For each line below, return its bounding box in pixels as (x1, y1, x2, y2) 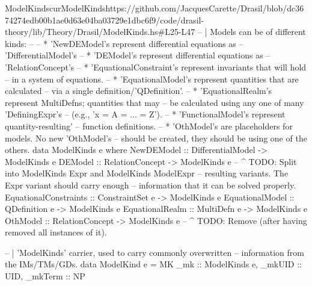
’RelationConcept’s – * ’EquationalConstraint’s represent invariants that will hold (5, 60, 307, 73)
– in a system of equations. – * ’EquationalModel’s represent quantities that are (5, 72, 299, 85)
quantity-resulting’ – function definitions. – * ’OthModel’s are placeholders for (5, 119, 293, 132)
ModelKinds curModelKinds (5, 2, 106, 14)
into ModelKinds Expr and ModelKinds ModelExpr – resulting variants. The (5, 167, 289, 179)
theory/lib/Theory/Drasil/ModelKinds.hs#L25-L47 (5, 25, 195, 38)
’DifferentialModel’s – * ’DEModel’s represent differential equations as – (5, 49, 271, 61)
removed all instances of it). (5, 226, 107, 238)
